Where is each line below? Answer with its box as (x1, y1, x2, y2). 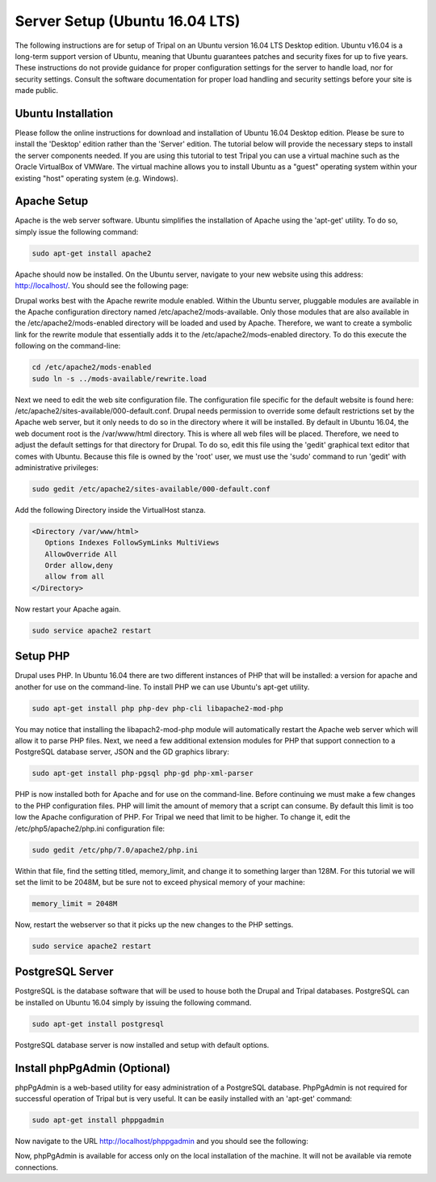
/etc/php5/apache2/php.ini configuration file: (15, 824, 166, 833)
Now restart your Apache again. (15, 604, 121, 614)
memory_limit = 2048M (31, 899, 118, 908)
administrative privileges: (15, 462, 99, 472)
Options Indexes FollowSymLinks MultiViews (44, 538, 220, 548)
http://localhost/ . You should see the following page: (15, 281, 189, 290)
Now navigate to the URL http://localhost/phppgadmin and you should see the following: (15, 1136, 308, 1146)
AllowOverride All (44, 549, 118, 558)
